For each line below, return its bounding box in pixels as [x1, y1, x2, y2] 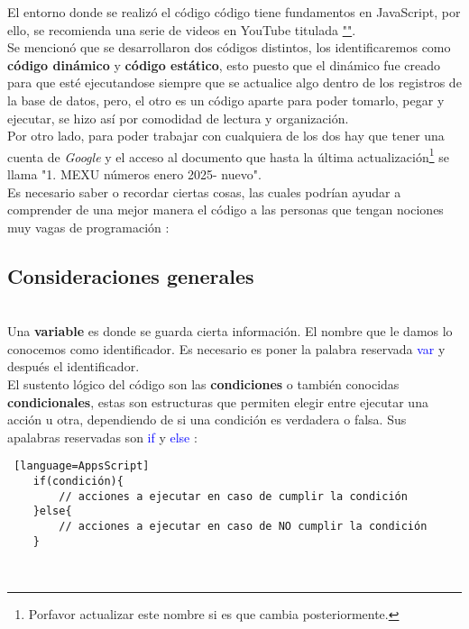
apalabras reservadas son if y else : [7, 427, 198, 446]
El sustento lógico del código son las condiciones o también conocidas [7, 374, 400, 393]
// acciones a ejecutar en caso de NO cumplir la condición [59, 519, 428, 533]
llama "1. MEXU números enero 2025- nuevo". [7, 165, 262, 183]
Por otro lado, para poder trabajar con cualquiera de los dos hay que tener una [7, 126, 445, 145]
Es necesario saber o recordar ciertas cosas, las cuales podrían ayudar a [7, 182, 401, 201]
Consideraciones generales [7, 261, 254, 289]
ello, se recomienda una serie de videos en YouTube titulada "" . [7, 20, 356, 39]
